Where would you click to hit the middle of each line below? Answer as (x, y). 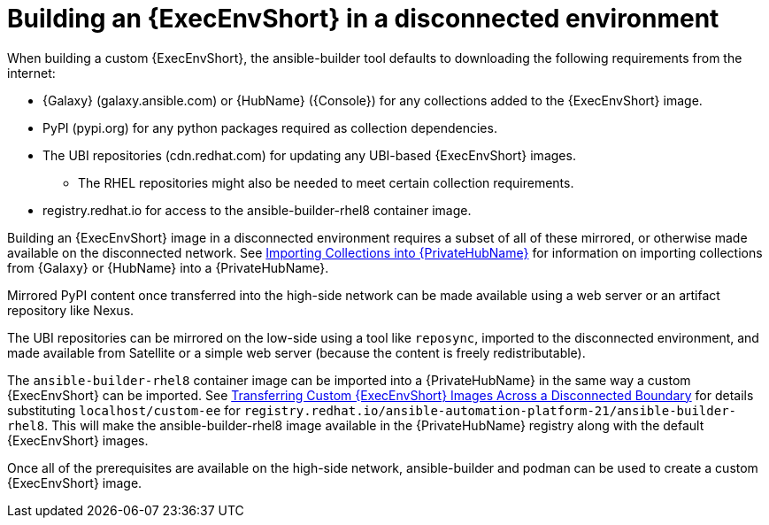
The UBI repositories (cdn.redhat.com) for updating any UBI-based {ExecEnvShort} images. (309, 155)
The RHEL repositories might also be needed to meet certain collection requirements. (326, 182)
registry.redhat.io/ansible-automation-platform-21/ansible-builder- (490, 410)
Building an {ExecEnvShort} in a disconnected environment (363, 19)
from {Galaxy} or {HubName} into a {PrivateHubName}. (168, 267)
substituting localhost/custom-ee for (124, 410)
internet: (31, 73)
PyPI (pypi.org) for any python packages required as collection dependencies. (270, 127)
